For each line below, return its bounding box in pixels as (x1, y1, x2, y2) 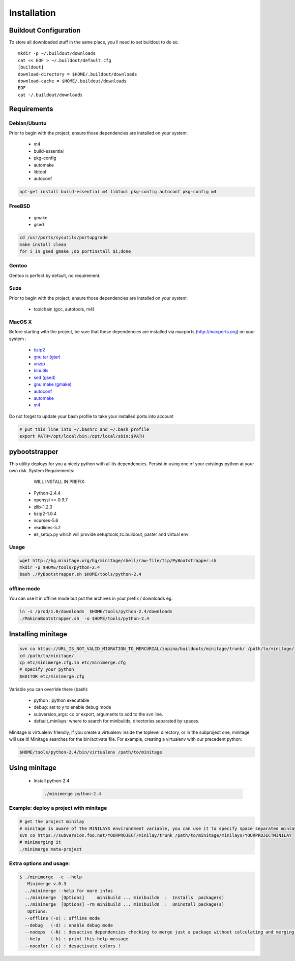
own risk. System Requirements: (9, 467, 75, 473)
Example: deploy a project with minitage (9, 805, 107, 812)
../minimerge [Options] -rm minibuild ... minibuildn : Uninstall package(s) (25, 902, 225, 907)
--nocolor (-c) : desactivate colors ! (25, 943, 121, 949)
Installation (9, 7, 56, 18)
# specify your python (19, 667, 74, 672)
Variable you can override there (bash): (9, 686, 88, 692)
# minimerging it (19, 839, 61, 845)
